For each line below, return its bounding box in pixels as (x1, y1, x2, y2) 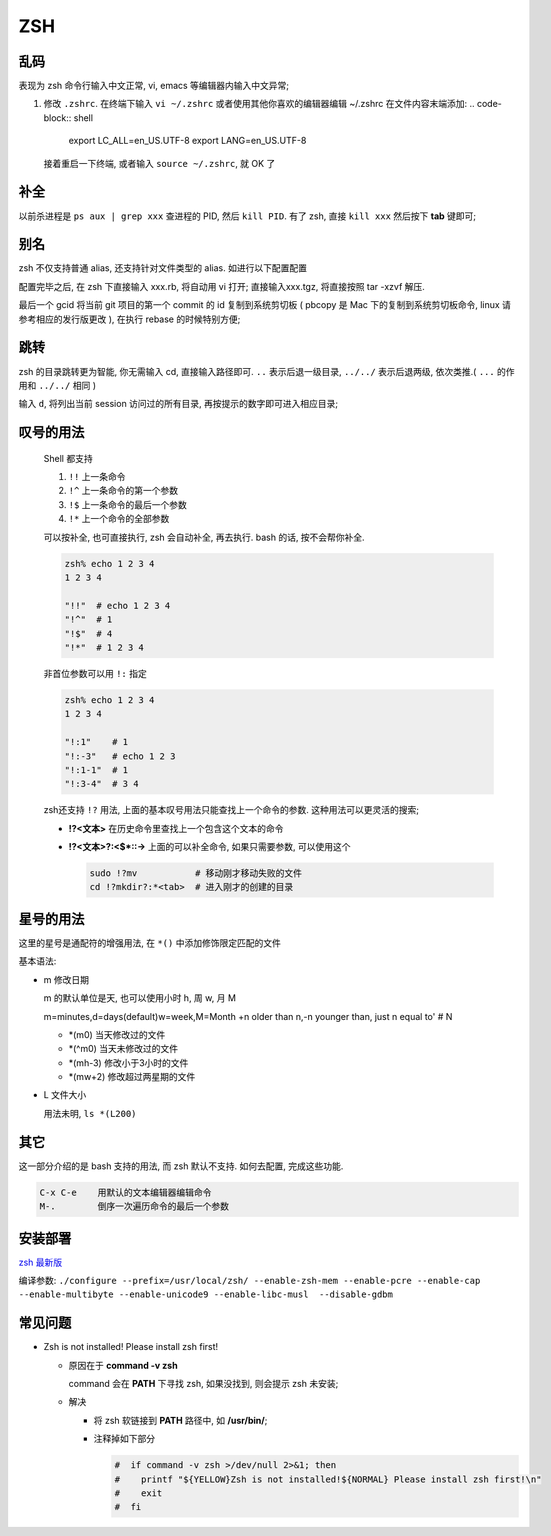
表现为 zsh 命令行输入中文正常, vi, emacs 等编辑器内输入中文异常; (18, 80, 290, 92)
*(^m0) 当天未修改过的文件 (68, 1043, 179, 1055)
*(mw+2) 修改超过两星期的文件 (68, 1071, 196, 1083)
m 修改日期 (43, 973, 90, 985)
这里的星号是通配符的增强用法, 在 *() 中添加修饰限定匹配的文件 (18, 936, 282, 949)
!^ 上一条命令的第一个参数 (68, 485, 179, 497)
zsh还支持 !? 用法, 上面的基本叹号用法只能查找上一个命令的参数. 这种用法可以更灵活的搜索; (43, 804, 420, 816)
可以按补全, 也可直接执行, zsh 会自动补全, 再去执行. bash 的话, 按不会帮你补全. (43, 531, 365, 543)
